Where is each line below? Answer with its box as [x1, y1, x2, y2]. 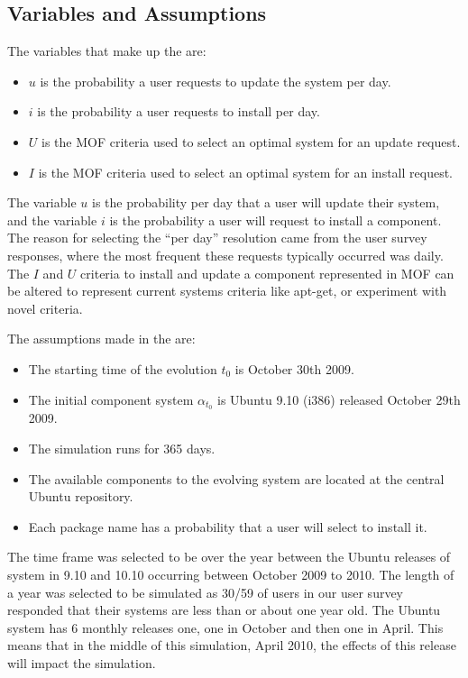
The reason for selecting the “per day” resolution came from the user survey [7, 228, 427, 247]
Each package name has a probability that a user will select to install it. [28, 517, 427, 536]
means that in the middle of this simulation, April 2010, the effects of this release [7, 636, 456, 655]
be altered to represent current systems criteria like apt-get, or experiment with [7, 281, 447, 300]
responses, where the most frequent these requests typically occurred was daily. [7, 245, 444, 264]
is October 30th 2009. [234, 359, 354, 378]
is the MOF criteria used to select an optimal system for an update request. [41, 132, 461, 151]
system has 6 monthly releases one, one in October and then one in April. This [7, 618, 444, 637]
